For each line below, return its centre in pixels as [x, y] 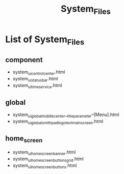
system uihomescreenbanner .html [44, 152]
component [24, 60]
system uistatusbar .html [35, 79]
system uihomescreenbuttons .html [45, 166]
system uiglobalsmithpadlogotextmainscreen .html [58, 122]
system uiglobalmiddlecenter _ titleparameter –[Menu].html [66, 115]
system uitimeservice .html [37, 86]
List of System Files [45, 40]
